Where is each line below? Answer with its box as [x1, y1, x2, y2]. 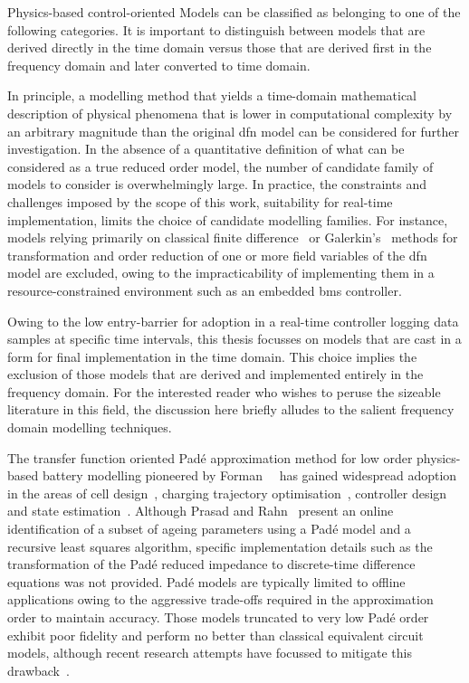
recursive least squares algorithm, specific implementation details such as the [7, 536, 433, 555]
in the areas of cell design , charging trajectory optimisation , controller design [7, 483, 447, 502]
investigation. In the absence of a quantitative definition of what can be [7, 139, 405, 158]
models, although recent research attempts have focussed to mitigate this [7, 643, 412, 662]
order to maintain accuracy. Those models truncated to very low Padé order [7, 608, 429, 626]
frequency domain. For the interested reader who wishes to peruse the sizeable [7, 382, 441, 401]
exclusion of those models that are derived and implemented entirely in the [7, 365, 424, 384]
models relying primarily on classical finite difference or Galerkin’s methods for [7, 228, 458, 247]
